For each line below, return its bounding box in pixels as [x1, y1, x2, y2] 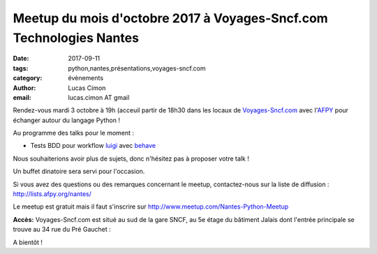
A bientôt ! [13, 238, 43, 246]
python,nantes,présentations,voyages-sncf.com [68, 63, 206, 73]
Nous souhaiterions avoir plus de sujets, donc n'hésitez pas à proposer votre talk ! [13, 154, 249, 163]
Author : [13, 84, 36, 92]
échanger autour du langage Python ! [13, 116, 120, 124]
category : [13, 74, 43, 82]
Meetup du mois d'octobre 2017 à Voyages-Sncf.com [13, 10, 328, 26]
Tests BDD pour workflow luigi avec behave [30, 142, 156, 150]
